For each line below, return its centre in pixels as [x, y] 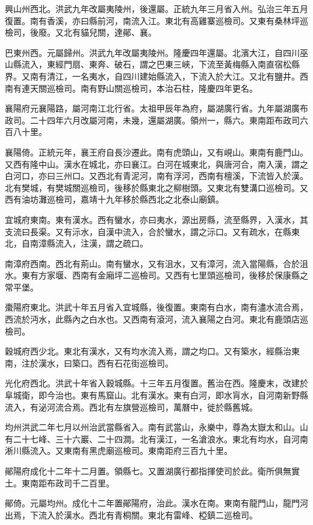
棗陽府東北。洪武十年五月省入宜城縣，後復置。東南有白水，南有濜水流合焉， [156, 307]
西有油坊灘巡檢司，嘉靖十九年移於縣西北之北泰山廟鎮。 [114, 199]
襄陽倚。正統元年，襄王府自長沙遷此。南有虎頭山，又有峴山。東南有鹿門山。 [156, 152]
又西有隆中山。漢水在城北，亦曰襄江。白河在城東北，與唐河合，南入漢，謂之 [156, 164]
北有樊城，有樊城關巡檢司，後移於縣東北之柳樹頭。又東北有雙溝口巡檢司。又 [156, 187]
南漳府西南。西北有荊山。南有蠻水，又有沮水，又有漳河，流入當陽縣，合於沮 [156, 263]
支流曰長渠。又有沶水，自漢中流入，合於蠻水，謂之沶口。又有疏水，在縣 [148, 231]
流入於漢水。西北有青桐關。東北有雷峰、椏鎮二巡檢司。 [148, 514]
